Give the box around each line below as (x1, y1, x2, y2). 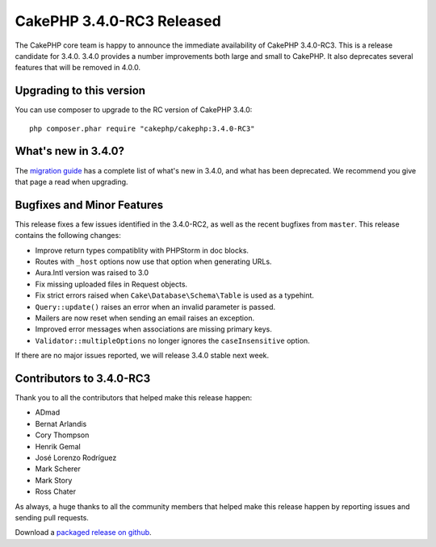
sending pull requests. (15, 512, 89, 522)
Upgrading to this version (15, 84, 145, 98)
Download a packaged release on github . (15, 528, 153, 537)
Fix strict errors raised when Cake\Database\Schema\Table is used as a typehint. (35, 290, 315, 300)
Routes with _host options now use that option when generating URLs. (35, 257, 272, 266)
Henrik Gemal (35, 441, 81, 451)
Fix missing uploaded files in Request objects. (35, 279, 188, 289)
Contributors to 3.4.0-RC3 (15, 371, 151, 385)
